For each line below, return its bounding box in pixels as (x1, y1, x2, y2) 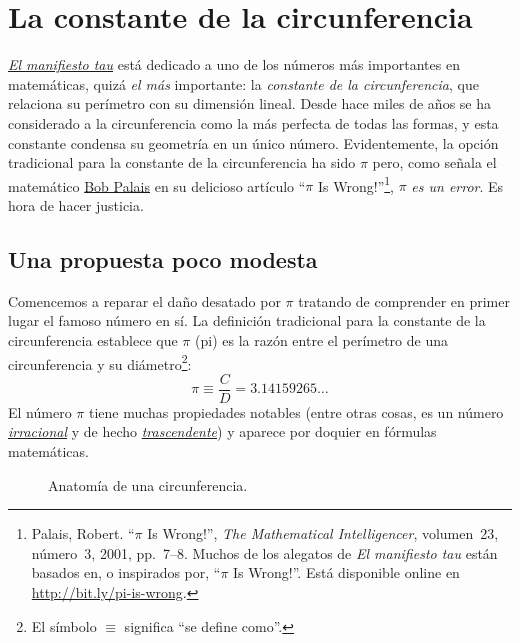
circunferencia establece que (8, 329, 178, 350)
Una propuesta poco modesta (8, 243, 318, 274)
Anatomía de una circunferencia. (48, 474, 248, 495)
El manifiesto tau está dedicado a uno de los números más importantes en (8, 54, 460, 75)
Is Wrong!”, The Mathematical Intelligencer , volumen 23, (147, 523, 499, 544)
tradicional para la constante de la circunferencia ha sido (8, 152, 356, 173)
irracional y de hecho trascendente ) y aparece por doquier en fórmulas (8, 421, 437, 442)
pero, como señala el (372, 152, 497, 173)
